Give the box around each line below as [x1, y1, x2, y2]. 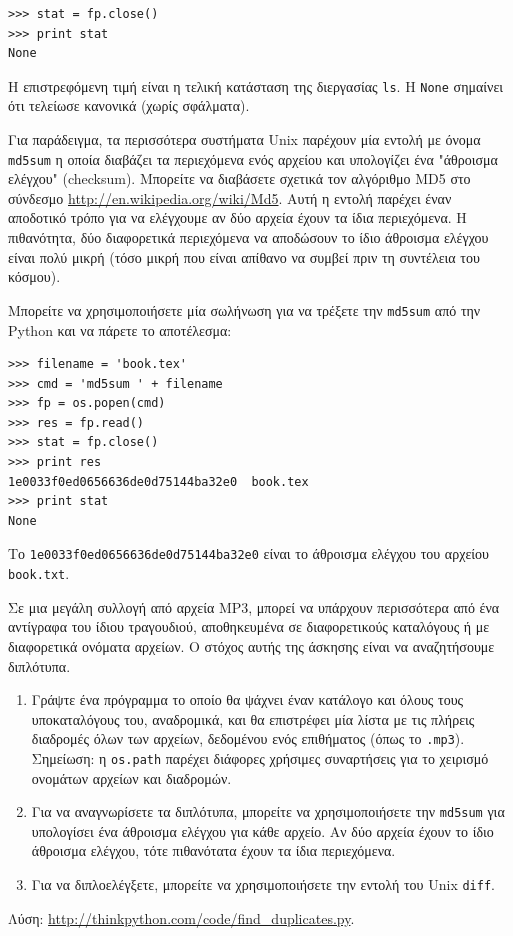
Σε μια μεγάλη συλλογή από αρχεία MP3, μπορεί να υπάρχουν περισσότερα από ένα [8, 596, 500, 617]
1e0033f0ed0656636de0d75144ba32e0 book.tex [8, 474, 309, 489]
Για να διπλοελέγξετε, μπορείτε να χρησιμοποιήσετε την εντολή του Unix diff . [31, 874, 495, 895]
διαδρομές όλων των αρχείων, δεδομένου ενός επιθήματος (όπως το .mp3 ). [31, 728, 465, 749]
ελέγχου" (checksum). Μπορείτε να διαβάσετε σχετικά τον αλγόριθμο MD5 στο [8, 168, 471, 189]
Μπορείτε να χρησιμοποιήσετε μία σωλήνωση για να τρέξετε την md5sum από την [8, 299, 481, 320]
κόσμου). [8, 266, 61, 287]
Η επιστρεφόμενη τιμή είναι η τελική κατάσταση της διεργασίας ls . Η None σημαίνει [8, 75, 504, 96]
